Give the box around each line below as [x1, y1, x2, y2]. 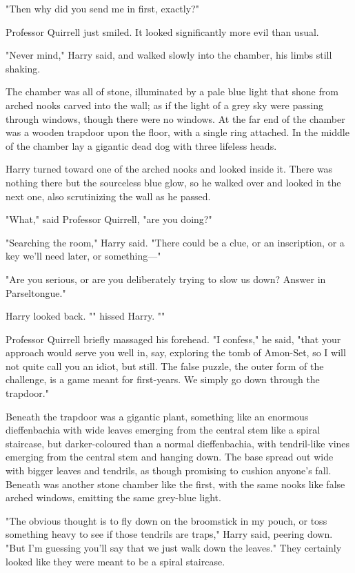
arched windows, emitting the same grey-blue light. [6, 490, 221, 505]
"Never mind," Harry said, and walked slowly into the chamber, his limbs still [6, 48, 332, 62]
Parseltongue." [6, 285, 66, 300]
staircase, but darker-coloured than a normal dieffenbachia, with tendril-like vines [6, 436, 350, 450]
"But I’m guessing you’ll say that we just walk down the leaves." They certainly [6, 541, 342, 554]
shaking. [6, 61, 41, 75]
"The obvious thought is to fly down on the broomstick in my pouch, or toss [6, 513, 327, 527]
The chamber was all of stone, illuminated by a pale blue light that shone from [6, 84, 338, 99]
